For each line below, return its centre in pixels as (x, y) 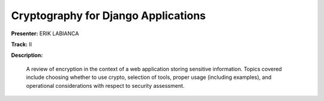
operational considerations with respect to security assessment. (105, 85)
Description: (27, 55)
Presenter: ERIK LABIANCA (45, 33)
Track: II (22, 44)
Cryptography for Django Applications (109, 16)
